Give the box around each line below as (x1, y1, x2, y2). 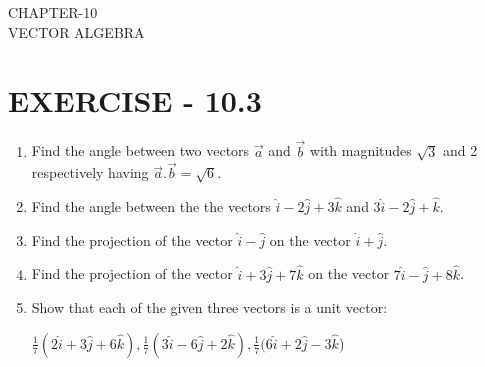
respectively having (31, 162, 149, 183)
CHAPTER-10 (8, 2, 98, 22)
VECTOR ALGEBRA (8, 21, 145, 42)
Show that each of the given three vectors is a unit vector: (31, 297, 388, 318)
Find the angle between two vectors (31, 140, 250, 161)
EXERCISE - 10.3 (8, 80, 262, 121)
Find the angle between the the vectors (31, 196, 271, 217)
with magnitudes (309, 140, 412, 161)
